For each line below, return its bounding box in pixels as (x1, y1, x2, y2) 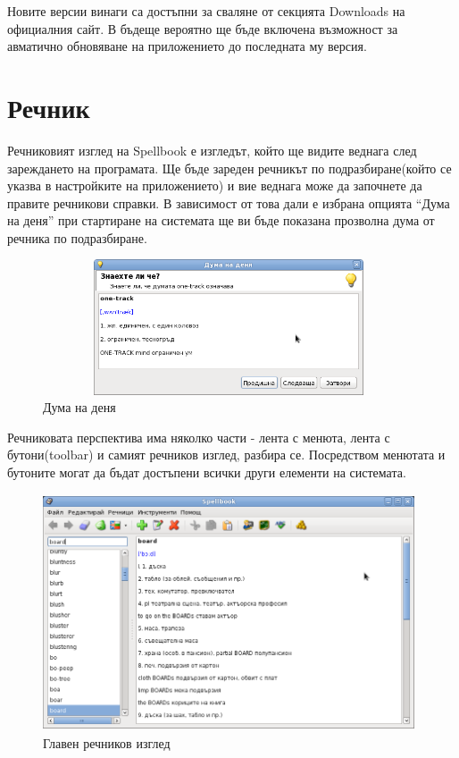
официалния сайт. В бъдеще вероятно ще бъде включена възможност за (7, 19, 398, 38)
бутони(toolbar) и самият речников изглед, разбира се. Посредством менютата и (7, 445, 446, 464)
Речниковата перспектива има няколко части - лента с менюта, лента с (7, 427, 390, 446)
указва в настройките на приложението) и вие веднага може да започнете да (7, 176, 422, 195)
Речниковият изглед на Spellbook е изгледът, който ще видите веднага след (7, 140, 417, 159)
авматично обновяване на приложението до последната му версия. (7, 37, 367, 55)
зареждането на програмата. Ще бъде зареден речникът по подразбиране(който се (7, 158, 452, 177)
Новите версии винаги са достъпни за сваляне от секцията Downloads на (7, 2, 405, 20)
